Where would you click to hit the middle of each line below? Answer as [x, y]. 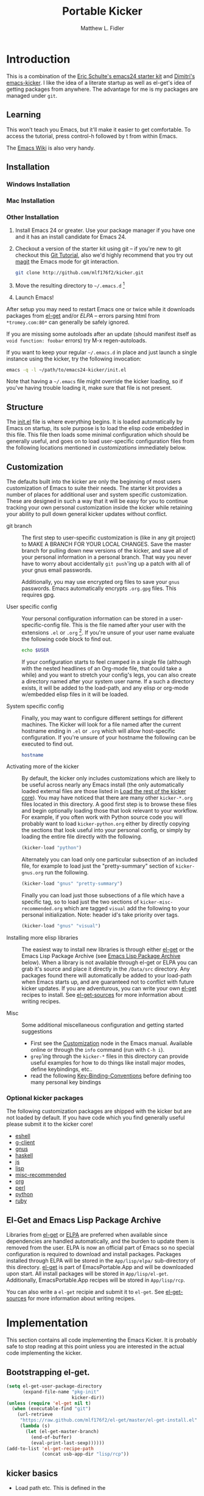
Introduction [38, 59]
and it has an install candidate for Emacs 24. [71, 237]
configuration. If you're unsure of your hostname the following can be [109, 737]
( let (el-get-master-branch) [62, 1431]
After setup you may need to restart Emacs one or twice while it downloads [100, 309]
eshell [23, 1136]
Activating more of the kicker [43, 766]
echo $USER [35, 650]
